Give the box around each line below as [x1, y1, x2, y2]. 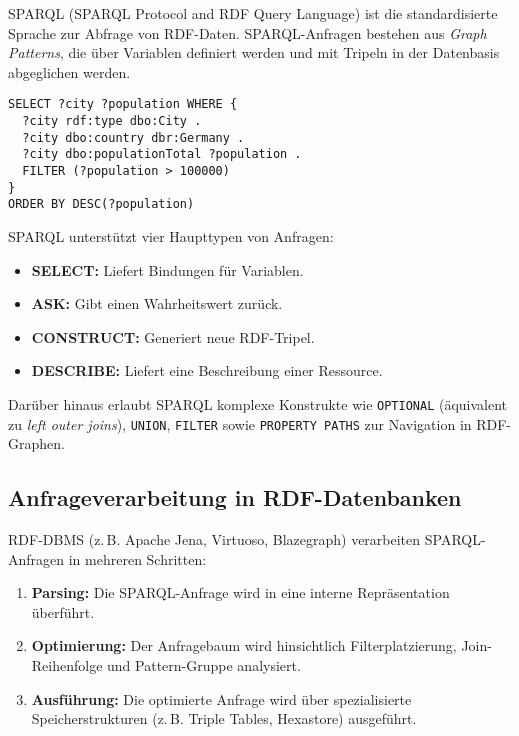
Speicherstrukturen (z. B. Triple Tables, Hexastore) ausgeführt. [31, 708, 417, 729]
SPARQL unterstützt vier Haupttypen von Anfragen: [8, 225, 334, 246]
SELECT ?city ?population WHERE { [8, 97, 238, 112]
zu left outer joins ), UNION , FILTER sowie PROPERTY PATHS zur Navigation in [8, 413, 472, 434]
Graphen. [8, 433, 65, 454]
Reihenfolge [31, 655, 103, 676]
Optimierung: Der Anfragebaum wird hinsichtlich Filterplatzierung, [31, 635, 457, 656]
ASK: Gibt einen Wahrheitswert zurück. [31, 293, 283, 314]
